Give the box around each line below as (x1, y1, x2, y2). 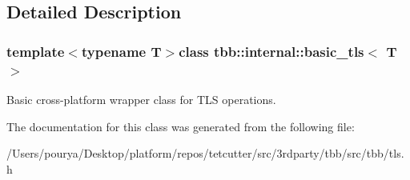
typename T (81, 41, 162, 61)
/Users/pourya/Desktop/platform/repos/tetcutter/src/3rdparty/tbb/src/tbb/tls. (6, 145, 404, 162)
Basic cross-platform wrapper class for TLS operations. (6, 90, 276, 107)
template (6, 41, 65, 61)
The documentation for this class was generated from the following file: (6, 118, 355, 134)
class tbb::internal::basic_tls (179, 41, 364, 61)
